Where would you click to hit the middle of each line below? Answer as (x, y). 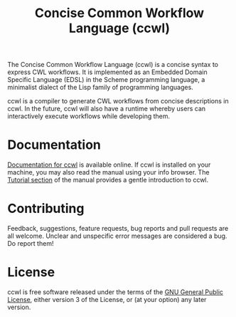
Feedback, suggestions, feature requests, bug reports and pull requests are (118, 229)
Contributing (46, 209)
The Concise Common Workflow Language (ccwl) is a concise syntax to (113, 65)
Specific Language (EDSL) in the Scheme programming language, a (106, 80)
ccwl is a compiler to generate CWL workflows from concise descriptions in (118, 101)
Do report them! (31, 244)
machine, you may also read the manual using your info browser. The (108, 172)
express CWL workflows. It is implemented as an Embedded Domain (107, 72)
